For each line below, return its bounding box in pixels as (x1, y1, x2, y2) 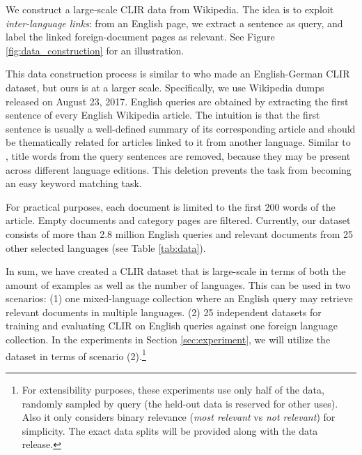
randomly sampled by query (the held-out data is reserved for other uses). (22, 396, 338, 410)
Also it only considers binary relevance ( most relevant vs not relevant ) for (22, 410, 336, 424)
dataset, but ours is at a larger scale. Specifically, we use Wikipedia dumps (6, 80, 324, 94)
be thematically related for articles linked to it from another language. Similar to (6, 135, 351, 149)
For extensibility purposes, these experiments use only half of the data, (22, 382, 324, 396)
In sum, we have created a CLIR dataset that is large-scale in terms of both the (6, 264, 346, 278)
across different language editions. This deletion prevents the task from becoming (6, 162, 352, 177)
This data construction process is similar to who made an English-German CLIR (6, 66, 350, 81)
